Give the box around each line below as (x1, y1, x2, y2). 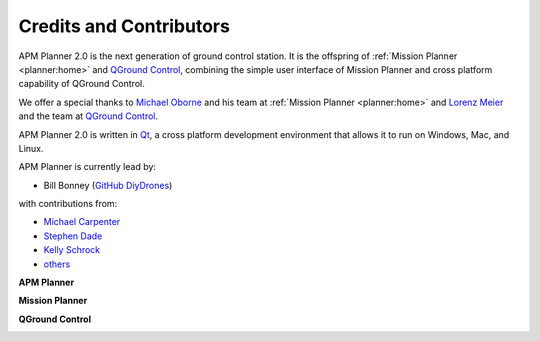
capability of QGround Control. (18, 78, 145, 90)
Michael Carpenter (43, 216, 121, 228)
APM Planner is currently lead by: (18, 161, 157, 173)
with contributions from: (18, 198, 118, 210)
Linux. (18, 142, 44, 154)
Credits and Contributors (18, 15, 230, 37)
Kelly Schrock (43, 244, 101, 256)
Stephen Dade (43, 230, 103, 242)
